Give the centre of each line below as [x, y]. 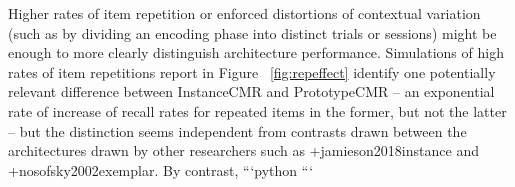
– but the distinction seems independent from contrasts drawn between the [237, 130]
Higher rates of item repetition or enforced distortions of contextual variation [244, 13]
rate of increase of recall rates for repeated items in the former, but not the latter [257, 110]
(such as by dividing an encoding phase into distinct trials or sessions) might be [252, 32]
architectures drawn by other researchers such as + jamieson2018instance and [243, 150]
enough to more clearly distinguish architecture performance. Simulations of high [256, 52]
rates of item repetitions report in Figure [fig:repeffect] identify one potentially [252, 71]
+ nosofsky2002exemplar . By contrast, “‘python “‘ [161, 169]
